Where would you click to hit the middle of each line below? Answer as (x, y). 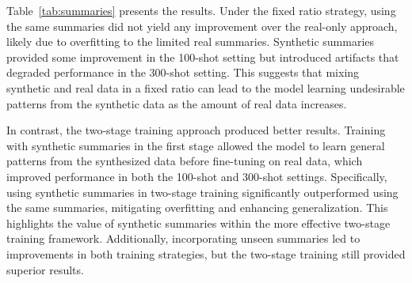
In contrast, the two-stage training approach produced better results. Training (196, 130)
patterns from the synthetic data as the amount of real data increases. (177, 103)
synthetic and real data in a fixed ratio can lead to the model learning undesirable (206, 87)
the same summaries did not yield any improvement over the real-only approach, (202, 26)
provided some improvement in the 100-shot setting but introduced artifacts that (203, 57)
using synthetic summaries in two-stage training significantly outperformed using (202, 192)
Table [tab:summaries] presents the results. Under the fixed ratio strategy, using (201, 10)
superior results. (45, 269)
